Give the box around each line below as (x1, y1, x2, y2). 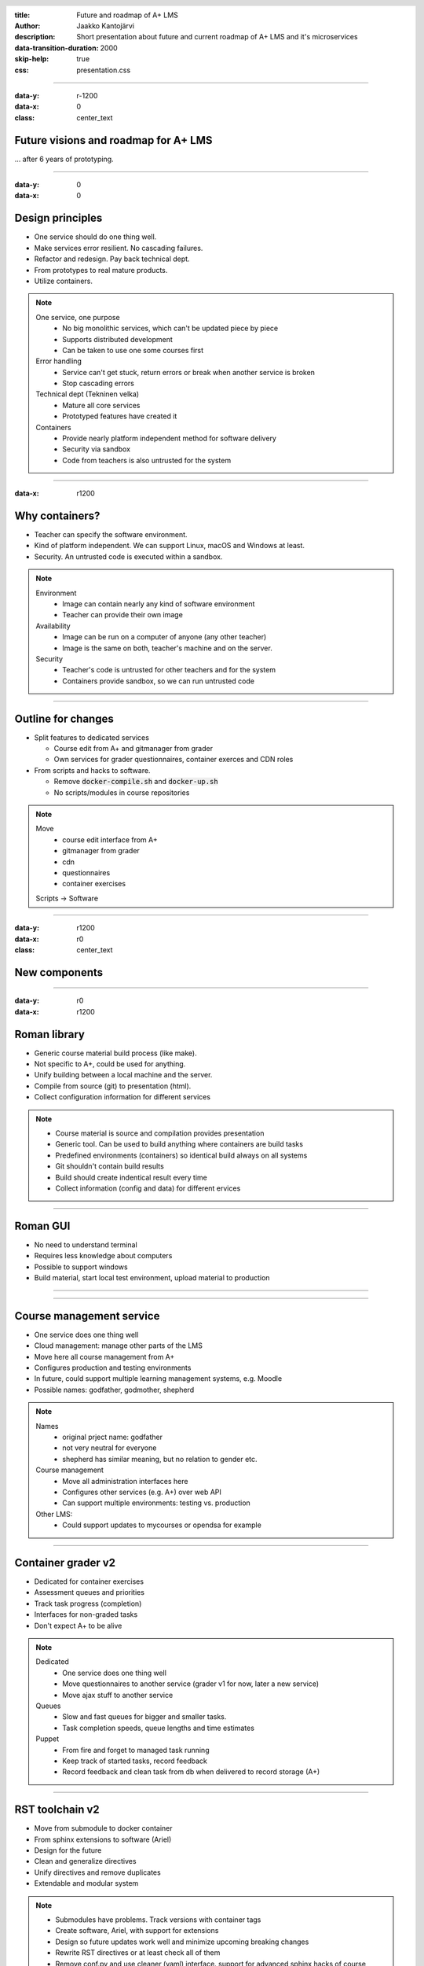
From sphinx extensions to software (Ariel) (34, 1835, 172, 1844)
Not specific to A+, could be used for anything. (34, 1059, 186, 1069)
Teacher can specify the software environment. (34, 530, 188, 539)
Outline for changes (14, 712, 114, 725)
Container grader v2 (14, 1555, 116, 1569)
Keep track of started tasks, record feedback (62, 1756, 208, 1765)
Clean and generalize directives (34, 1857, 137, 1866)
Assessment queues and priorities (34, 1588, 145, 1597)
